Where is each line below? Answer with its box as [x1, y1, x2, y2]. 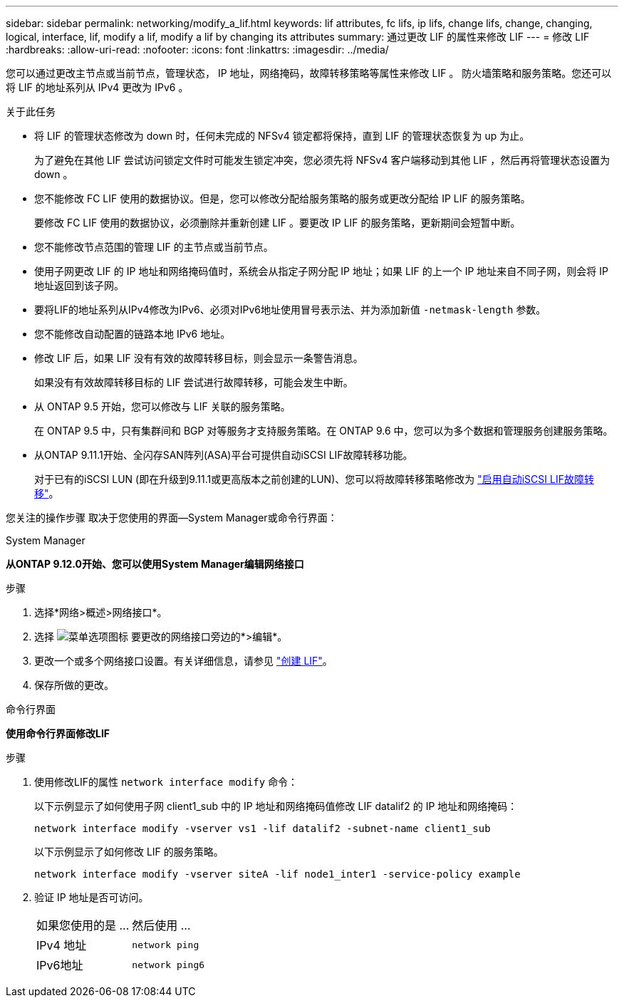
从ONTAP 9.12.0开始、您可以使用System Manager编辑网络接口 [6, 558, 304, 570]
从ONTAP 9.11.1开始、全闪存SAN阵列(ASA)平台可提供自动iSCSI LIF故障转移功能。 [34, 449, 413, 461]
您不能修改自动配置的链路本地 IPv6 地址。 [34, 328, 231, 340]
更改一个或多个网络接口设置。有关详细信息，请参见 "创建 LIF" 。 [34, 655, 333, 667]
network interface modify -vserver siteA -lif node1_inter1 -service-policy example [34, 868, 521, 880]
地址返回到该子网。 [34, 279, 124, 291]
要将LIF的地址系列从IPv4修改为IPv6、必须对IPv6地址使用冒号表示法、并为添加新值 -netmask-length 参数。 [34, 303, 546, 316]
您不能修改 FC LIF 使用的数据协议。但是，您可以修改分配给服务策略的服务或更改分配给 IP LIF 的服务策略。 [34, 192, 531, 204]
